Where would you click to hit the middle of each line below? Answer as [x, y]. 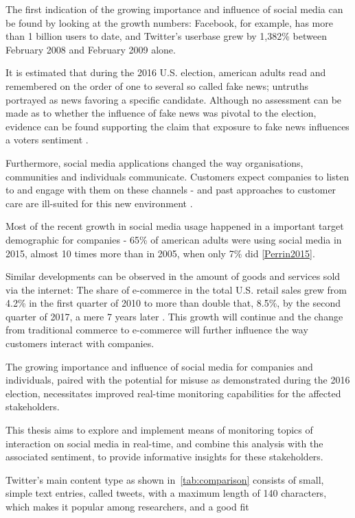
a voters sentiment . [47, 140]
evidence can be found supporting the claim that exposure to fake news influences [177, 126]
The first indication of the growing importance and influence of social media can [174, 9]
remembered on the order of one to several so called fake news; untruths [157, 85]
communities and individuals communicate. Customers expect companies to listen [177, 176]
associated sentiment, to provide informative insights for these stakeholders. [164, 457]
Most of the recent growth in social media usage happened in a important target [175, 226]
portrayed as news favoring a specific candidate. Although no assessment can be [174, 99]
